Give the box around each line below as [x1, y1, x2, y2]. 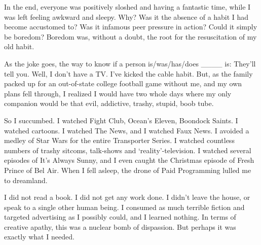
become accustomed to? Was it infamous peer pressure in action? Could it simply [4, 21, 257, 32]
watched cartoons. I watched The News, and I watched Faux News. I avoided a [4, 125, 249, 135]
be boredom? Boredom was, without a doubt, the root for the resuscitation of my [4, 31, 257, 42]
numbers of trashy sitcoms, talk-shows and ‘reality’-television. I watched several [4, 145, 251, 155]
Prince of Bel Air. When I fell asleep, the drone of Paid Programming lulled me [4, 164, 251, 175]
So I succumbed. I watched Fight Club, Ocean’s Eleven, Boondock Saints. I [4, 115, 238, 125]
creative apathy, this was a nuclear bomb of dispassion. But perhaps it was [4, 221, 236, 232]
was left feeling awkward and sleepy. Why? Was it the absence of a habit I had [4, 11, 249, 22]
